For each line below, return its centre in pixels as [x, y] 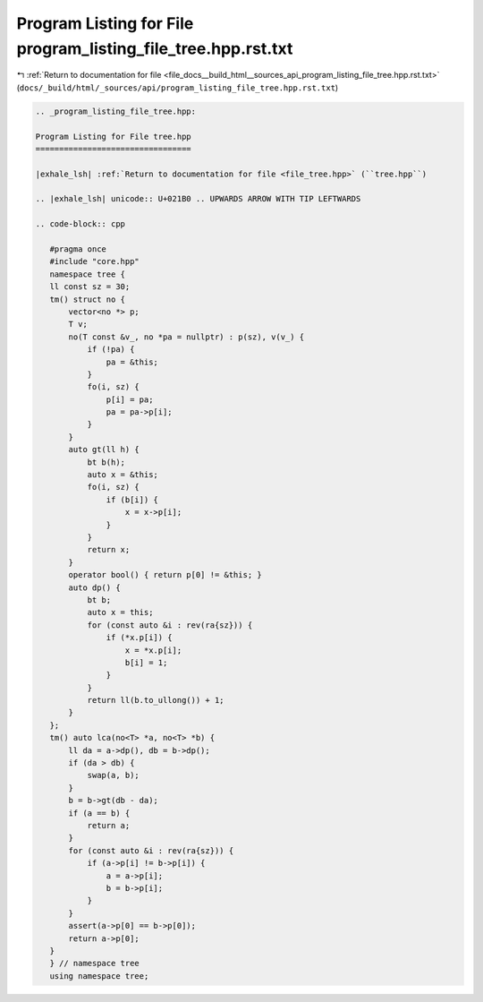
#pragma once [78, 249]
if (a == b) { [99, 813]
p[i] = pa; [130, 399]
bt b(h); [106, 462]
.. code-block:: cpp [80, 224]
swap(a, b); [114, 775]
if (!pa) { [111, 350]
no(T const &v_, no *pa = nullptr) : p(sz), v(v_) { [186, 337]
